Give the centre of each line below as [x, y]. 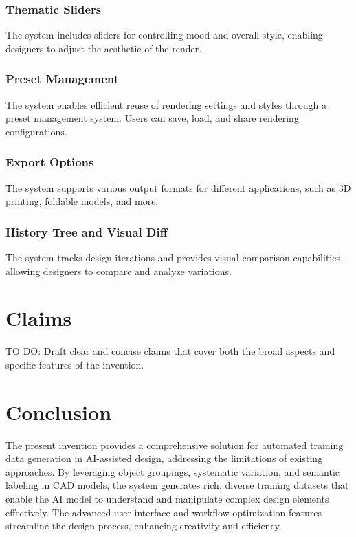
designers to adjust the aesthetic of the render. [104, 48]
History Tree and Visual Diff [87, 231]
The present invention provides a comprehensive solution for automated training [175, 445]
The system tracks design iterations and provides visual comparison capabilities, [174, 257]
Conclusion [59, 412]
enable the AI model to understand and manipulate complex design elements [167, 499]
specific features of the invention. [75, 364]
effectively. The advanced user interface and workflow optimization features [164, 512]
